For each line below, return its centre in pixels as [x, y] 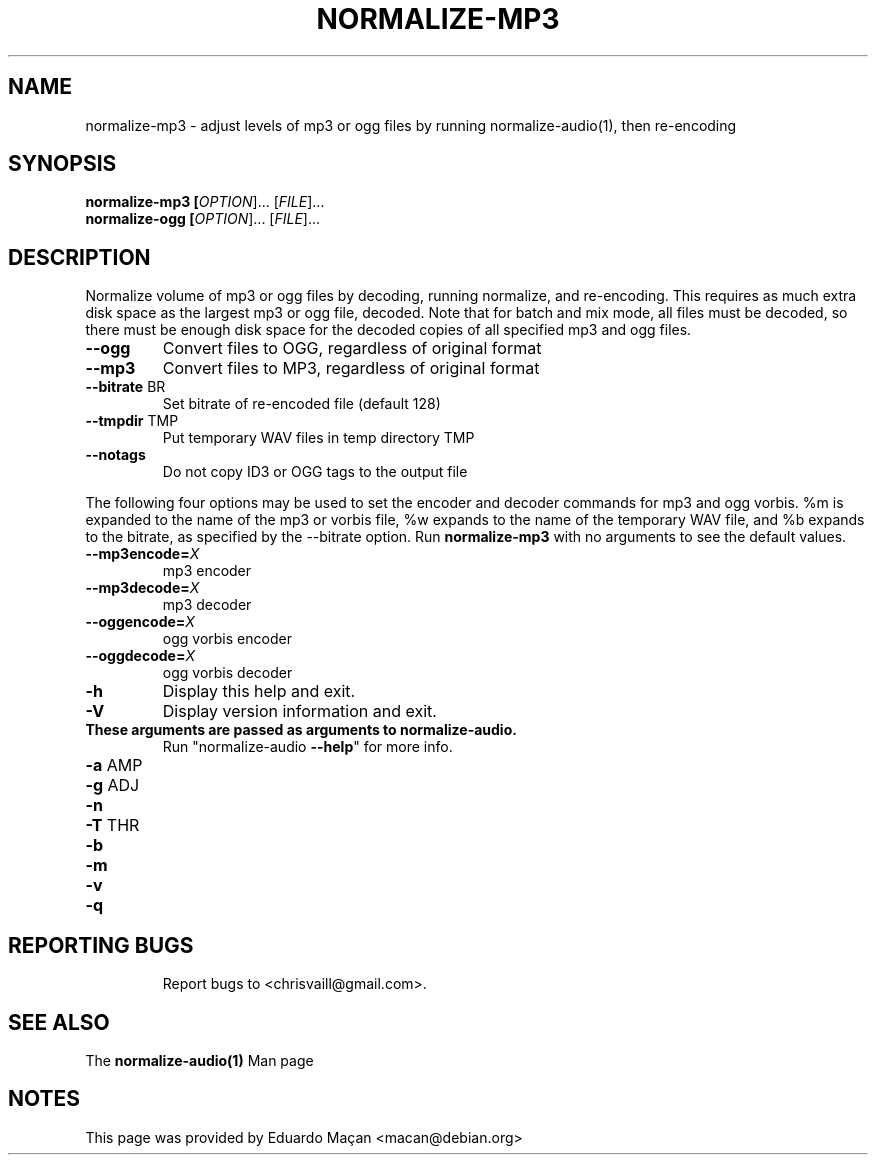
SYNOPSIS [62, 164]
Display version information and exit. [299, 711]
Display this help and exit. [259, 691]
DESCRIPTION [79, 257]
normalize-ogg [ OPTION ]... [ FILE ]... [203, 219]
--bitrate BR [125, 387]
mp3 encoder [207, 571]
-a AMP [114, 765]
